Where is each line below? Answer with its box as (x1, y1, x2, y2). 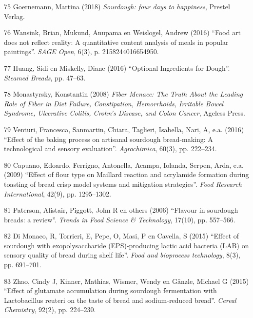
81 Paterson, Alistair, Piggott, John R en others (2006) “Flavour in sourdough (4, 205, 238, 215)
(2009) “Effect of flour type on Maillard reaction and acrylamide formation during (4, 169, 249, 179)
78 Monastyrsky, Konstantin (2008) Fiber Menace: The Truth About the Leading (4, 89, 243, 99)
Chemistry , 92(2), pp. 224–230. (4, 304, 96, 315)
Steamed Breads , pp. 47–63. (4, 72, 86, 82)
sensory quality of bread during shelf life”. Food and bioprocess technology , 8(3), (4, 250, 240, 260)
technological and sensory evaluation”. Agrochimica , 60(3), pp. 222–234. (4, 143, 217, 154)
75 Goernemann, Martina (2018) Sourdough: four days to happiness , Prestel (4, 1, 230, 11)
